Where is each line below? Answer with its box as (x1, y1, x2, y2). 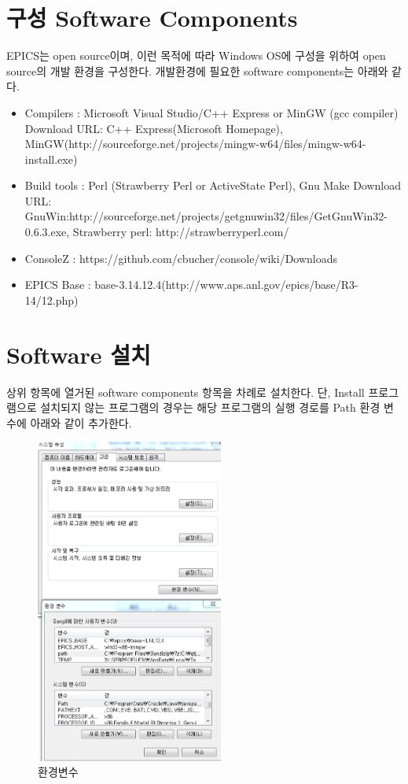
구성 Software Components (6, 2, 298, 34)
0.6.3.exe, (24, 224, 70, 240)
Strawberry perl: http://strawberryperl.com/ (72, 224, 289, 240)
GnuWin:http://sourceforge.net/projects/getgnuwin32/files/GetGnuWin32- (24, 208, 388, 224)
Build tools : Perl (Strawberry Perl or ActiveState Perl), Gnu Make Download (24, 177, 402, 194)
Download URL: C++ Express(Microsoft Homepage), (24, 120, 283, 136)
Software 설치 (6, 338, 151, 370)
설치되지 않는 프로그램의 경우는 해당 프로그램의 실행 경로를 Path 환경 (40, 399, 380, 416)
